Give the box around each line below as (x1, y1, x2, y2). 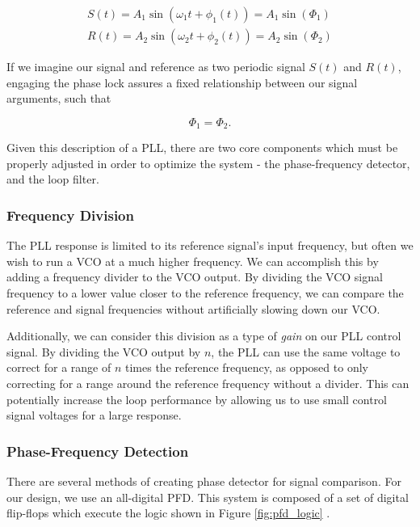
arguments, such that (6, 90, 111, 107)
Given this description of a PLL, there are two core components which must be (6, 139, 398, 156)
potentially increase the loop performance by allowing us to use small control (6, 390, 388, 407)
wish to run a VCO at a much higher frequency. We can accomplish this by (6, 252, 379, 269)
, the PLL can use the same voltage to (211, 343, 401, 360)
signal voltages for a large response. (6, 407, 182, 424)
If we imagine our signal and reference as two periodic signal (6, 58, 305, 75)
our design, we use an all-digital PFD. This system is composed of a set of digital (6, 488, 409, 505)
